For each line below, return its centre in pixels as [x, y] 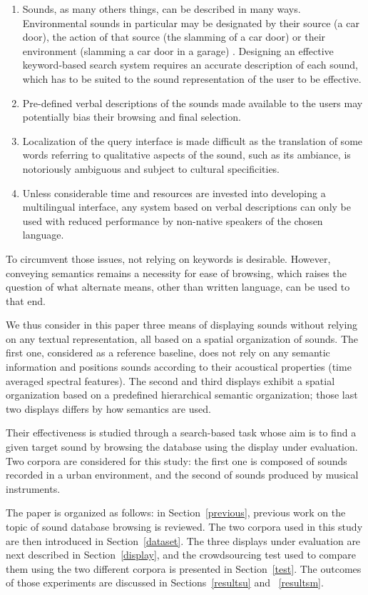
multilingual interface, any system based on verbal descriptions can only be [186, 207]
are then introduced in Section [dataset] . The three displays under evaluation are [183, 540]
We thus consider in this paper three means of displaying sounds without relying [182, 325]
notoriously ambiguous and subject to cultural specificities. [151, 168]
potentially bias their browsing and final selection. [132, 117]
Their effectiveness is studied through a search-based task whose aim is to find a [181, 432]
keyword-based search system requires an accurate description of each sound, [190, 65]
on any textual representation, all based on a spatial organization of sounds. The [182, 338]
